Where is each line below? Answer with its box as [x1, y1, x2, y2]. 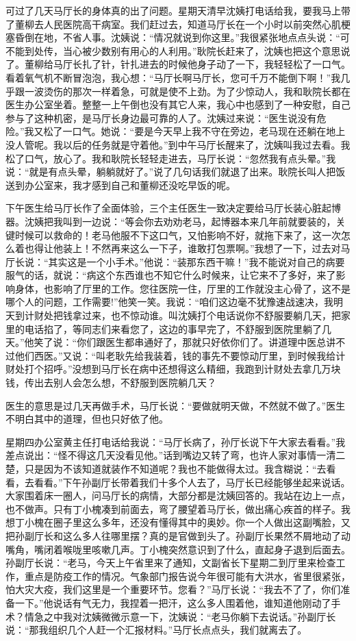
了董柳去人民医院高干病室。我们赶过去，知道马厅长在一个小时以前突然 [5, 16, 322, 31]
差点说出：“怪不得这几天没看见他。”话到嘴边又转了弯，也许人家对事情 [5, 448, 317, 462]
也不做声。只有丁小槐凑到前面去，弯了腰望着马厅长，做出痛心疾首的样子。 [5, 501, 341, 516]
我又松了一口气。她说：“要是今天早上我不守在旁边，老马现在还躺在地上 [24, 124, 346, 138]
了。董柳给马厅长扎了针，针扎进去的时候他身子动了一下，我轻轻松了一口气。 [5, 57, 351, 71]
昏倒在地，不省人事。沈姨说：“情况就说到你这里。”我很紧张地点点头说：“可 [14, 30, 350, 45]
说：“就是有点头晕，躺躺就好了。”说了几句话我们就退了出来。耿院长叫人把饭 [5, 164, 346, 179]
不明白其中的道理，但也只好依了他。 [5, 412, 168, 426]
